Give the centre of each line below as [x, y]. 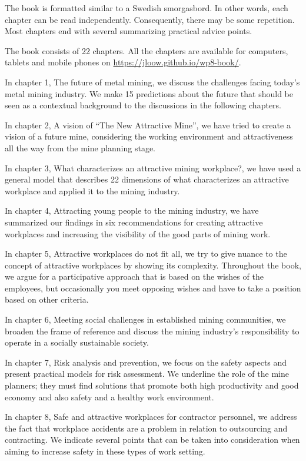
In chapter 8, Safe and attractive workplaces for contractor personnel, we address [151, 417]
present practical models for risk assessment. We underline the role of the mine [147, 374]
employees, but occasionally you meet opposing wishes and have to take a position [153, 288]
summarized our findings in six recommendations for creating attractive [134, 222]
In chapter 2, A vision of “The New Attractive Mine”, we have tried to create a [148, 125]
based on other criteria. [47, 299]
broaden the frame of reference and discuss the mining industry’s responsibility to [152, 331]
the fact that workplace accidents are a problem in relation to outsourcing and [146, 428]
